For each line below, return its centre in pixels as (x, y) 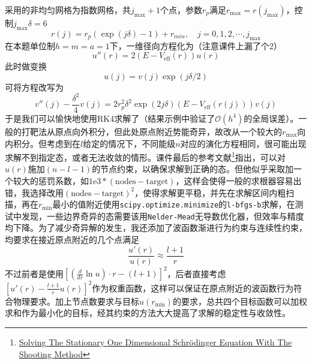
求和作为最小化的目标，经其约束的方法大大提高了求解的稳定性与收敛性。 (148, 313)
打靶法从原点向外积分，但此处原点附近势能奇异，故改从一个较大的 (151, 131)
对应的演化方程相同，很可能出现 (243, 143)
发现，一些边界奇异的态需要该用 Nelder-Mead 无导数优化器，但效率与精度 (163, 216)
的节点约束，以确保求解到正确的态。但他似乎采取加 (193, 169)
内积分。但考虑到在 (43, 143)
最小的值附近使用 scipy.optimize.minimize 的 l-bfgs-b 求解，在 (174, 204)
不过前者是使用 (34, 273)
